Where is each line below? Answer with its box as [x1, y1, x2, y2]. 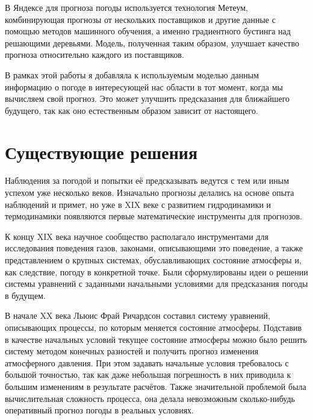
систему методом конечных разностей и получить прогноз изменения [5, 345, 259, 357]
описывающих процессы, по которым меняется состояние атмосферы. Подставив [5, 321, 302, 333]
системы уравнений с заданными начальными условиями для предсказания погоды [5, 277, 308, 290]
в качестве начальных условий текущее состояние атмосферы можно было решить [5, 333, 307, 345]
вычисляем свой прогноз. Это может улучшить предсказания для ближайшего [5, 92, 290, 105]
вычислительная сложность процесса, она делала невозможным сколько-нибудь [5, 392, 295, 404]
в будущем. [5, 289, 46, 301]
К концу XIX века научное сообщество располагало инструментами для [5, 230, 268, 242]
